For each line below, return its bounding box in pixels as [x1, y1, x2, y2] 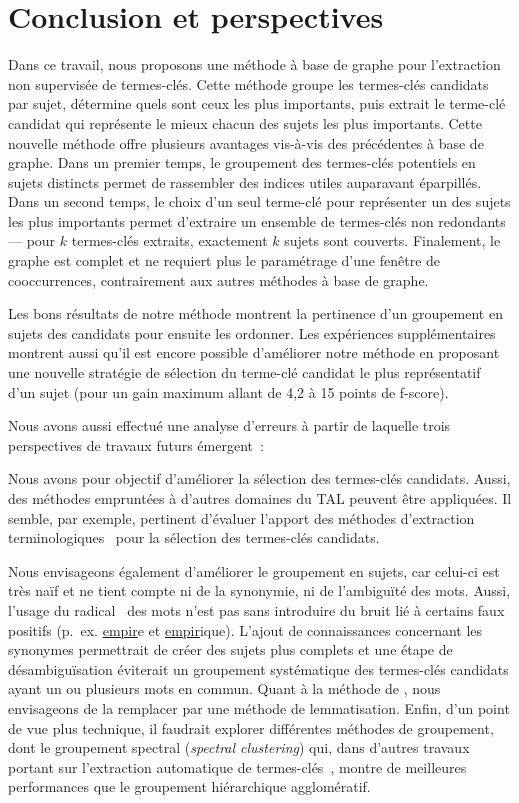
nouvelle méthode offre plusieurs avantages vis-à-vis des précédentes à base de [8, 132, 484, 153]
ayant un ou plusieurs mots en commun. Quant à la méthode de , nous [8, 678, 441, 699]
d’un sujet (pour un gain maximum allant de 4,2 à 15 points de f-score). [8, 381, 449, 402]
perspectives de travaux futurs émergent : [8, 434, 264, 455]
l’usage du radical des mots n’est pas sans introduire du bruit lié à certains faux [8, 599, 505, 620]
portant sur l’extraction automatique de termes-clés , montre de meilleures [8, 756, 467, 777]
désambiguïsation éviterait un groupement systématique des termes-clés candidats [8, 658, 509, 679]
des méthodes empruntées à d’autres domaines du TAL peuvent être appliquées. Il [8, 488, 512, 508]
